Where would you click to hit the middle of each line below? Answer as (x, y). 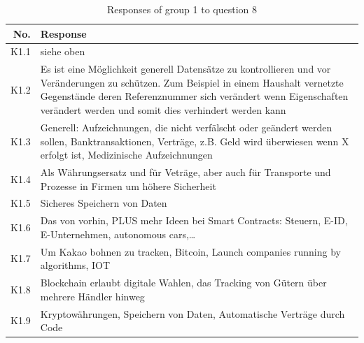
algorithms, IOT (75, 265)
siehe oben (63, 51)
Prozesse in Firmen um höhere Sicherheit (128, 185)
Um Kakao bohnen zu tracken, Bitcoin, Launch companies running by (190, 251)
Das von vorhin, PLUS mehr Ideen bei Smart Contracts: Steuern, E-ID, (194, 220)
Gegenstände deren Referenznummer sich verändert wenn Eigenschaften (194, 96)
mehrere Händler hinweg (92, 296)
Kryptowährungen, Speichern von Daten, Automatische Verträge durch (192, 313)
